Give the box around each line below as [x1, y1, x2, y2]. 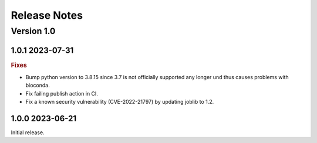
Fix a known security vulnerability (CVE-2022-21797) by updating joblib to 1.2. [25, 98, 214, 105]
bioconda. [25, 82, 50, 89]
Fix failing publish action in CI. [25, 90, 98, 97]
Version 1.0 [11, 26, 56, 36]
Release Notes [11, 9, 83, 22]
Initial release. [11, 129, 45, 136]
